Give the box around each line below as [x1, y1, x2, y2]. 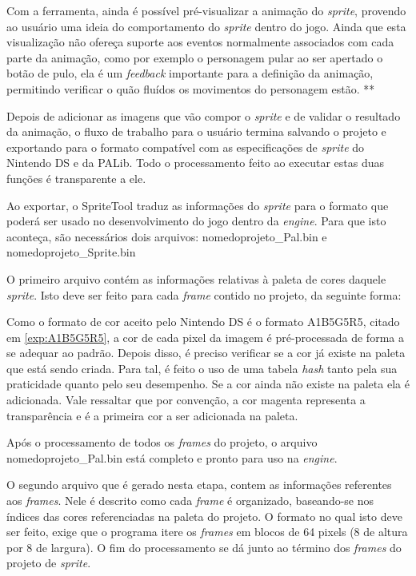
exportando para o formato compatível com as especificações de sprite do [6, 138, 365, 155]
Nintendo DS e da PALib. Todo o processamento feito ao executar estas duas [6, 154, 384, 171]
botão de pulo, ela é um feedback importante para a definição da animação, [6, 65, 374, 81]
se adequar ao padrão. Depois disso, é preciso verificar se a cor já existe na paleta [6, 344, 406, 361]
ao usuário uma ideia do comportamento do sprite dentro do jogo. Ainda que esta [6, 18, 406, 34]
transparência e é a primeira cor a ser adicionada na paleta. [6, 407, 298, 423]
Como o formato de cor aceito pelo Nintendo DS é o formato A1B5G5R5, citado [6, 313, 400, 330]
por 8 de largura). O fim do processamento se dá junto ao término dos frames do [6, 538, 402, 555]
